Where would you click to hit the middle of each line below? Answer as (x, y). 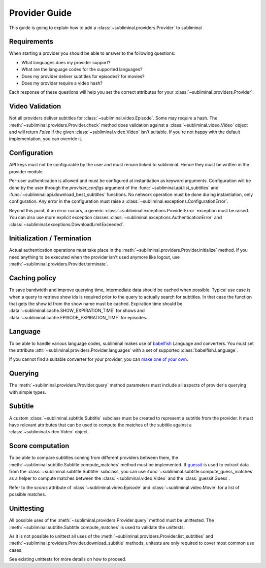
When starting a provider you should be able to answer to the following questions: (92, 53)
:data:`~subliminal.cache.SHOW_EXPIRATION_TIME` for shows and (77, 310)
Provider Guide (40, 13)
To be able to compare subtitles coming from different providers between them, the (94, 458)
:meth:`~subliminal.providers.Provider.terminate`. (59, 264)
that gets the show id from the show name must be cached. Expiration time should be (96, 303)
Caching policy (33, 278)
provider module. (27, 171)
